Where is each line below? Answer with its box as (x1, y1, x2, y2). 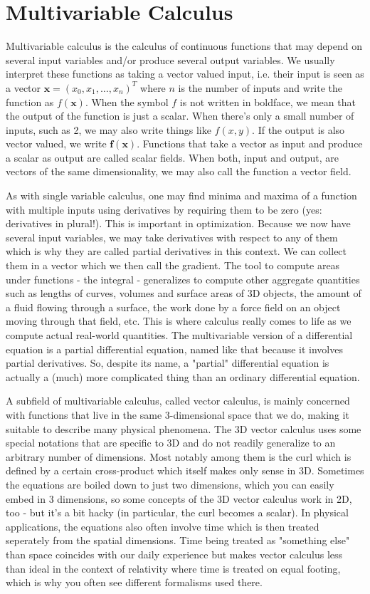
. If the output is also (252, 122, 345, 137)
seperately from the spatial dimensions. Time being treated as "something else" (6, 533, 350, 548)
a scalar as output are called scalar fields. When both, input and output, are (6, 150, 339, 165)
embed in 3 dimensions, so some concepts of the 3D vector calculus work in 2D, (6, 491, 352, 506)
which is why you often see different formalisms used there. (6, 575, 263, 590)
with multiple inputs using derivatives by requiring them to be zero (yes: (6, 202, 322, 217)
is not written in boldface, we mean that (179, 94, 356, 109)
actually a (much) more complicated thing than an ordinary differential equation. (6, 369, 360, 384)
